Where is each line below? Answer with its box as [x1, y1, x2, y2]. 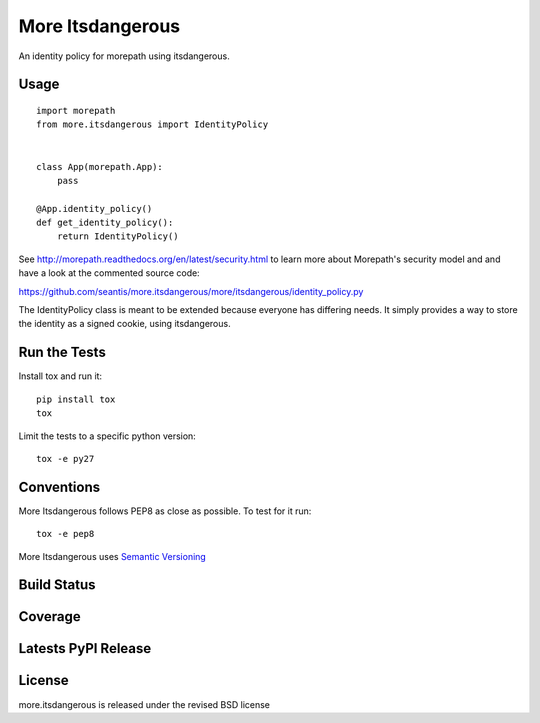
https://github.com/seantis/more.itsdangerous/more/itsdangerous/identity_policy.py [18, 285, 364, 297]
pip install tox [36, 393, 116, 405]
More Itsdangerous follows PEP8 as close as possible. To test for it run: [18, 505, 312, 517]
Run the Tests [18, 344, 107, 361]
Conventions [18, 478, 101, 495]
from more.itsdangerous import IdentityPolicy [36, 119, 269, 130]
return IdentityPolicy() [56, 231, 179, 242]
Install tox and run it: [18, 370, 103, 382]
